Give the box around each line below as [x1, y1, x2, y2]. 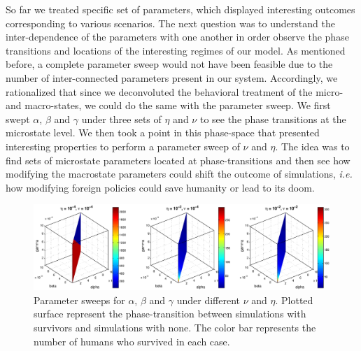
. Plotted [275, 292, 313, 307]
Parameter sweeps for [34, 292, 125, 307]
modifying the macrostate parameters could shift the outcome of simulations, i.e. [6, 166, 353, 181]
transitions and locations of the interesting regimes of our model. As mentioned [6, 43, 346, 57]
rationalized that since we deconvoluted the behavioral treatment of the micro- [6, 84, 344, 99]
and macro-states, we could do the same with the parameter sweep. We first [6, 98, 331, 113]
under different [176, 292, 241, 307]
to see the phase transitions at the [199, 111, 346, 126]
